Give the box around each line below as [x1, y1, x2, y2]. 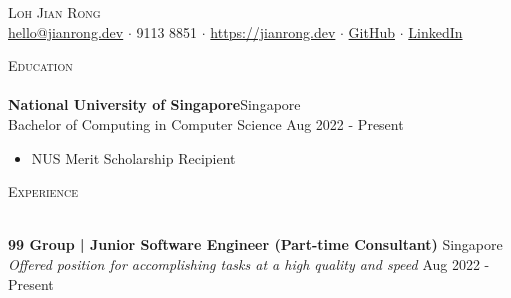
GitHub [348, 21, 396, 42]
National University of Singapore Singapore [8, 94, 301, 115]
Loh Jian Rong [8, 2, 101, 22]
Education [8, 55, 73, 76]
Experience [8, 181, 78, 202]
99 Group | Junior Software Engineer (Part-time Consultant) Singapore [8, 234, 503, 255]
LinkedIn [408, 21, 463, 42]
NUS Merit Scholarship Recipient [31, 147, 236, 168]
